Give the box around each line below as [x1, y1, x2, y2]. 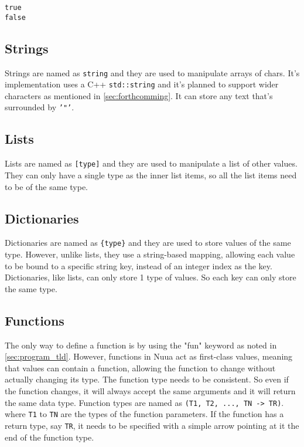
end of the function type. [5, 431, 94, 443]
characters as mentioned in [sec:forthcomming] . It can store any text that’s [5, 89, 273, 101]
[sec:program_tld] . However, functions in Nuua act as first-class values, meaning [5, 350, 293, 363]
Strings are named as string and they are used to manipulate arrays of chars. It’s [5, 66, 300, 79]
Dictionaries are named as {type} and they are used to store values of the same [5, 236, 291, 249]
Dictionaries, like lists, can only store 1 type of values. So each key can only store [5, 271, 296, 283]
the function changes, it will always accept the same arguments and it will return [5, 384, 296, 397]
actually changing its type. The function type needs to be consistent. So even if [5, 373, 289, 385]
